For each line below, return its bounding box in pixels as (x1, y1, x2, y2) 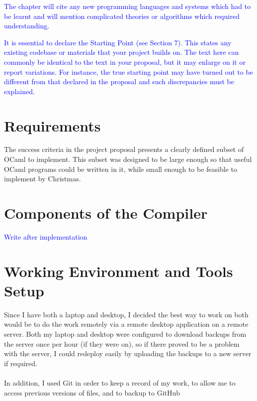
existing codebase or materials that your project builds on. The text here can (4, 47, 239, 57)
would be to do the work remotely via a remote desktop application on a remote (4, 319, 249, 329)
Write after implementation (4, 231, 87, 242)
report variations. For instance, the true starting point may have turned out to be (4, 66, 253, 77)
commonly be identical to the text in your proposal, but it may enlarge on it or (4, 56, 246, 67)
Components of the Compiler (4, 203, 208, 223)
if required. (4, 358, 37, 368)
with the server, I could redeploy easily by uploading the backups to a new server (4, 348, 252, 359)
